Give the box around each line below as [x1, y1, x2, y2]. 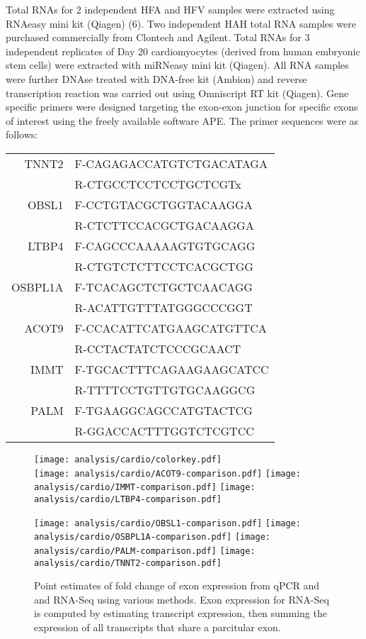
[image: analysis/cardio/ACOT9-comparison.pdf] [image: [34, 468, 301, 479]
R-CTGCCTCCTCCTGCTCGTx [74, 175, 241, 192]
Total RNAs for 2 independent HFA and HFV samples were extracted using [6, 2, 335, 16]
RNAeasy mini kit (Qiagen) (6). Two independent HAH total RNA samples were [6, 16, 356, 30]
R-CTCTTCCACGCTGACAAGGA [74, 216, 254, 233]
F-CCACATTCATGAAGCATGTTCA [74, 319, 267, 336]
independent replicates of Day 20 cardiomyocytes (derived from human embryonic [6, 43, 360, 58]
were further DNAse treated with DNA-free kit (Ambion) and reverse [6, 71, 307, 86]
